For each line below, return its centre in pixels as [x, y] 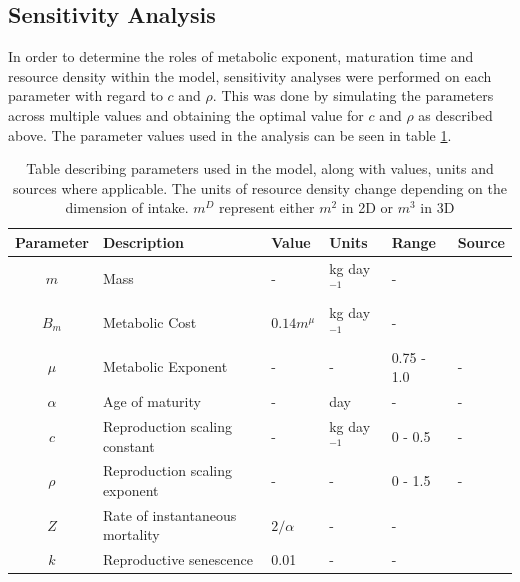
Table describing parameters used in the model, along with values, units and [260, 168]
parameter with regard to [85, 95]
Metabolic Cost [149, 322]
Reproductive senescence [177, 559]
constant [128, 445]
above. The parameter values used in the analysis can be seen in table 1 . [230, 134]
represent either [267, 207]
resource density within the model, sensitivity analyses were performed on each [250, 75]
